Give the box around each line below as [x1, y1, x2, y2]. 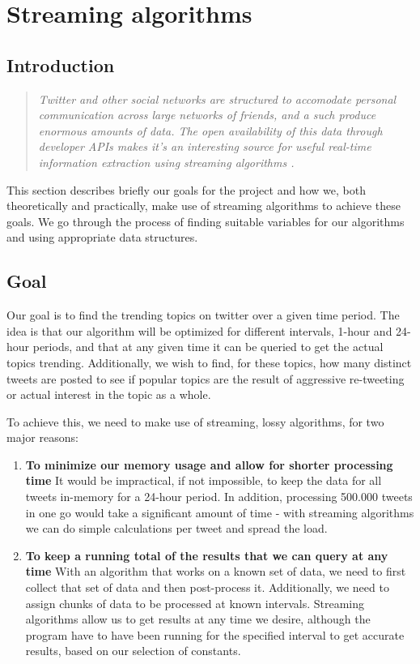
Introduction [6, 52, 115, 77]
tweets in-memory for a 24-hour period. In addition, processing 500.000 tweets [25, 488, 413, 505]
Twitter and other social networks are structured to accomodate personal [38, 90, 397, 107]
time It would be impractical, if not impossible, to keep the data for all [25, 472, 382, 489]
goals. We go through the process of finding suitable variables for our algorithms [6, 212, 405, 229]
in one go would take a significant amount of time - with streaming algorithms [25, 503, 414, 520]
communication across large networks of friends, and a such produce [38, 106, 376, 123]
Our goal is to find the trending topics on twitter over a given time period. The [6, 306, 400, 323]
